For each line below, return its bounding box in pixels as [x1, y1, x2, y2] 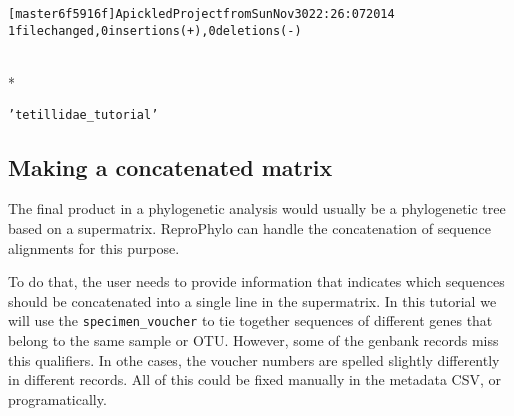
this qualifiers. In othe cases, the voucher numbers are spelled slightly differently [8, 349, 500, 370]
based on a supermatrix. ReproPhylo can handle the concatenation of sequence [8, 217, 491, 238]
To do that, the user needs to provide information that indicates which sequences [8, 271, 505, 292]
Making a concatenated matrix [8, 151, 333, 182]
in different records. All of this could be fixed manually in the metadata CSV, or [8, 369, 502, 390]
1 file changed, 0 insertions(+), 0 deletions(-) [8, 23, 302, 38]
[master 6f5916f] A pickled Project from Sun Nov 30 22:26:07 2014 [8, 7, 395, 21]
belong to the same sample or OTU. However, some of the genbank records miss [8, 329, 499, 350]
